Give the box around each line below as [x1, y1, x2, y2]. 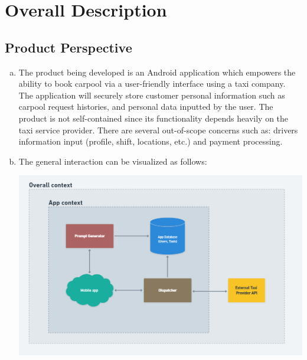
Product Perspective [5, 38, 132, 56]
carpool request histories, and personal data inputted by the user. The [18, 100, 273, 113]
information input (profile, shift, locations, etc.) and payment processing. [18, 135, 283, 148]
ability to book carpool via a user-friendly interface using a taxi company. [18, 77, 286, 90]
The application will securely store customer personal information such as [18, 89, 285, 101]
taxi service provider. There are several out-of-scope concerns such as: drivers [18, 123, 298, 136]
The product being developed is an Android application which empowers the [18, 66, 296, 78]
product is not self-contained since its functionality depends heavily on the [18, 112, 289, 124]
